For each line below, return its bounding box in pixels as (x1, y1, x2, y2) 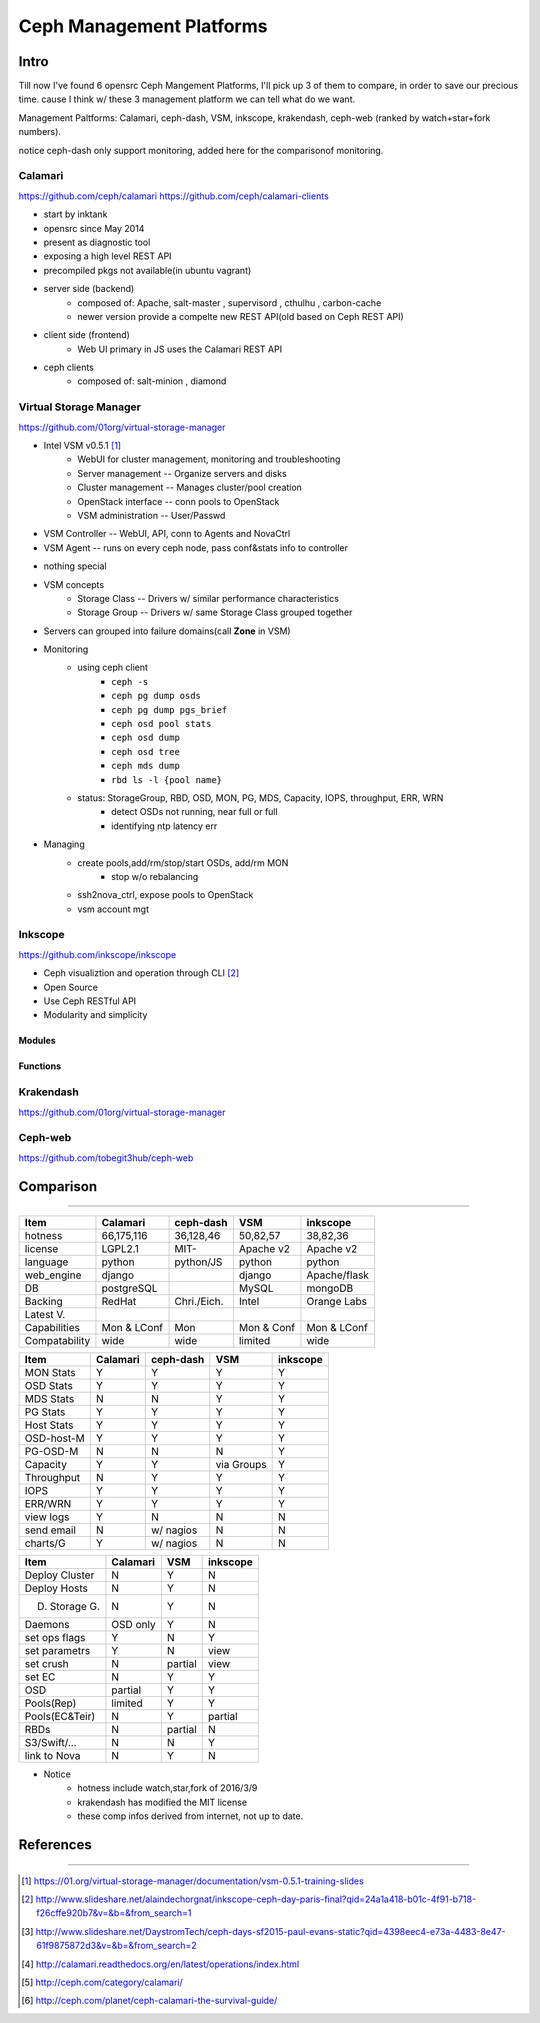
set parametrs (24, 1644, 91, 1658)
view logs (24, 1510, 70, 1524)
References (18, 1836, 92, 1854)
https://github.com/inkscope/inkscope (18, 948, 177, 960)
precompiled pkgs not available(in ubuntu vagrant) (43, 264, 252, 276)
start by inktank (43, 208, 108, 220)
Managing (43, 838, 85, 850)
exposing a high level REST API (43, 250, 172, 262)
